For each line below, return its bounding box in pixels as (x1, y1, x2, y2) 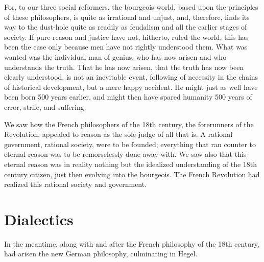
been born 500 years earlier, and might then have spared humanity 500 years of (4, 91, 252, 102)
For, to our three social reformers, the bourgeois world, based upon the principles (4, 2, 258, 12)
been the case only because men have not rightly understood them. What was (4, 41, 248, 52)
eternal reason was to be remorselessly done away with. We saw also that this (4, 149, 247, 159)
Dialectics (4, 208, 74, 229)
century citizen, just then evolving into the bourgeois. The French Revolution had (4, 169, 260, 179)
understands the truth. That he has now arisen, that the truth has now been (4, 61, 244, 72)
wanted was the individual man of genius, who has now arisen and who (4, 51, 227, 62)
